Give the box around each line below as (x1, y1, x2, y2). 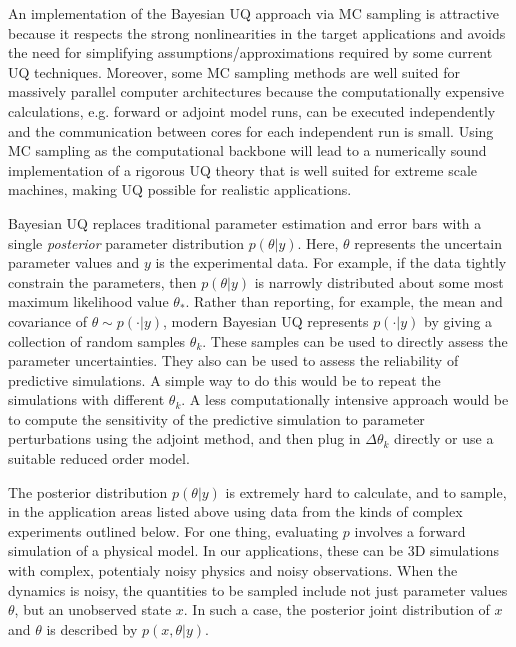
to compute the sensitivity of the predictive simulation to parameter (8, 408, 425, 429)
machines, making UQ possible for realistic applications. (8, 179, 352, 200)
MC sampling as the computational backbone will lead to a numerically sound (8, 140, 487, 161)
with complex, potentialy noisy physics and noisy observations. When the (8, 560, 458, 581)
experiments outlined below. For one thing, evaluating (8, 520, 339, 541)
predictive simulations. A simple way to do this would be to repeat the (8, 369, 441, 390)
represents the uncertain (354, 232, 502, 253)
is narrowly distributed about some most (254, 271, 504, 292)
